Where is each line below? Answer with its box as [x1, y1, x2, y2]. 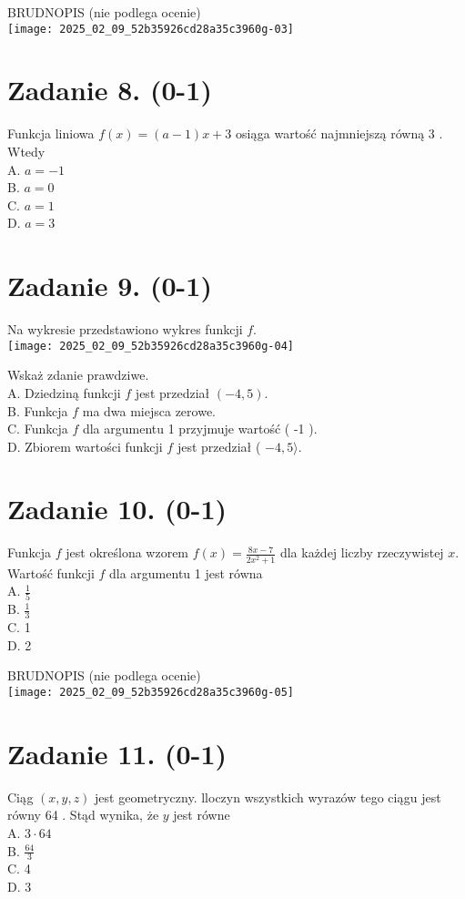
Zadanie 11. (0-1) [7, 734, 227, 771]
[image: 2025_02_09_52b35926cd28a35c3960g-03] [7, 22, 294, 36]
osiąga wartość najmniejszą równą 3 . [235, 124, 443, 143]
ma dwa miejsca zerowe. [82, 401, 217, 420]
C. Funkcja [7, 419, 68, 438]
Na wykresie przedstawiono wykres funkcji [7, 320, 243, 339]
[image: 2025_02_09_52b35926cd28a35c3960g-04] [7, 339, 294, 352]
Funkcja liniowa [7, 124, 95, 143]
